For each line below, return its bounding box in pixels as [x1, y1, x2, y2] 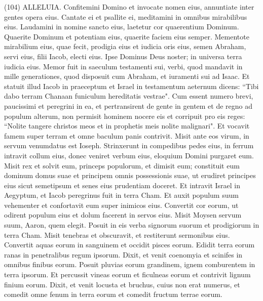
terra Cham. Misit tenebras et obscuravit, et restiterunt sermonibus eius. [4, 229, 230, 240]
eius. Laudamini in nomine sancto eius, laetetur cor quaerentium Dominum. [4, 21, 239, 32]
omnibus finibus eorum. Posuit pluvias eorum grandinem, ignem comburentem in [4, 259, 255, 270]
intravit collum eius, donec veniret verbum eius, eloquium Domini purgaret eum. [4, 150, 254, 160]
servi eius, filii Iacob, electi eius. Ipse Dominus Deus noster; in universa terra [4, 51, 242, 61]
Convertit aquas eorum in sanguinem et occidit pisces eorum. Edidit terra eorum [4, 239, 255, 250]
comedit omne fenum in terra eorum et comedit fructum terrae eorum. [4, 289, 222, 299]
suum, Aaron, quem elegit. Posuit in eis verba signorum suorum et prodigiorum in [4, 220, 259, 230]
